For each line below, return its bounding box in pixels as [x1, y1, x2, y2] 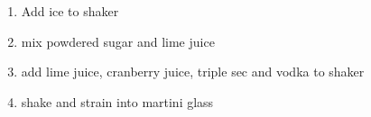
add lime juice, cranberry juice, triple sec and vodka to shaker [21, 62, 365, 81]
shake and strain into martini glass [21, 92, 214, 111]
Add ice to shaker [21, 2, 119, 20]
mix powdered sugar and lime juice [21, 31, 215, 50]
